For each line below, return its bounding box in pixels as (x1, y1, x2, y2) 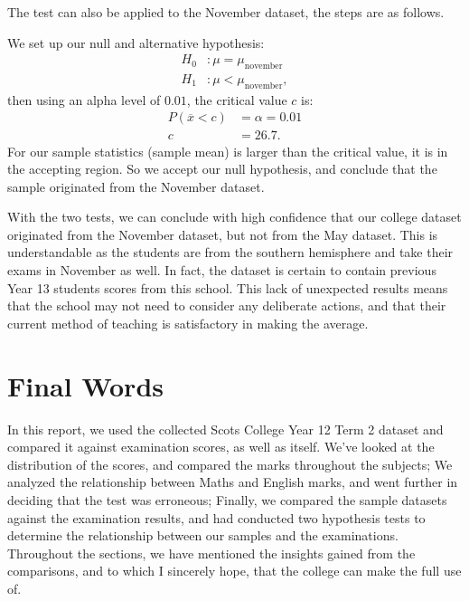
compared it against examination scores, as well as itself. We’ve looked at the (7, 437, 435, 456)
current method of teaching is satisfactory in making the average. (7, 313, 369, 332)
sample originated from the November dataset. (7, 176, 265, 196)
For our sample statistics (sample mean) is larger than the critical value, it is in (7, 141, 448, 160)
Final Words (7, 367, 164, 404)
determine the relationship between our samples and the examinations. (7, 526, 399, 545)
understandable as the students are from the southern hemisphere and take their (7, 243, 454, 262)
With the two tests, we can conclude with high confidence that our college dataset (7, 207, 462, 226)
